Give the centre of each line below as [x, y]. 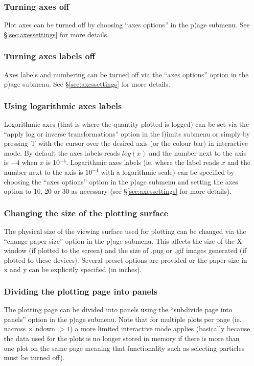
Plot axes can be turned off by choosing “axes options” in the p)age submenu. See [127, 25]
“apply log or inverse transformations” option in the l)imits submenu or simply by [127, 133]
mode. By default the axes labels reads [62, 152]
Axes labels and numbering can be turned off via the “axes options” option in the [126, 74]
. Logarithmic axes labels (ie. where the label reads [143, 162]
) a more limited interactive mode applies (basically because [160, 329]
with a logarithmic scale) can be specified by [168, 172]
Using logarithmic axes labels [63, 105]
